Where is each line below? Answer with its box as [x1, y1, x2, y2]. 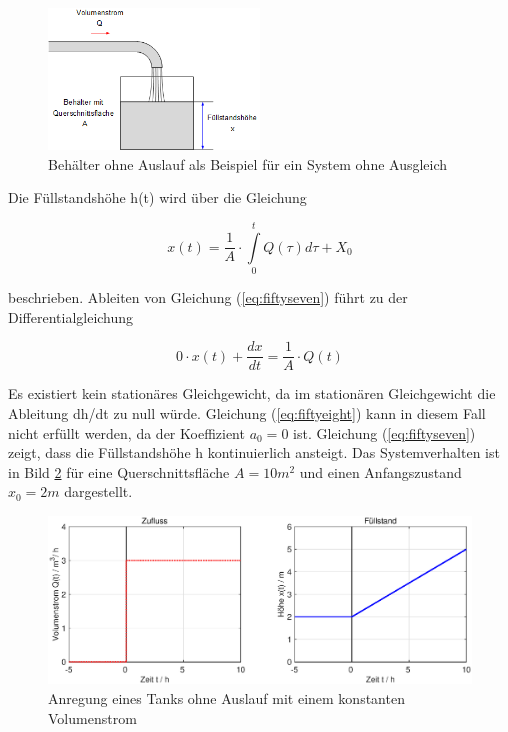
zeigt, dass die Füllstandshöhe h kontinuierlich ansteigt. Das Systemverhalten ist [8, 442, 500, 463]
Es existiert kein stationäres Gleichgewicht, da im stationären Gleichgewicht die [8, 383, 496, 404]
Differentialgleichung [8, 306, 134, 327]
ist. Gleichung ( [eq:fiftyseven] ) [293, 422, 476, 443]
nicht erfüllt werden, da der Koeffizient [8, 422, 245, 443]
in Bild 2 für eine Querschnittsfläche [8, 461, 230, 482]
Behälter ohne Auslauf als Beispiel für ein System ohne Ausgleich [48, 153, 448, 174]
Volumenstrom [48, 707, 137, 728]
